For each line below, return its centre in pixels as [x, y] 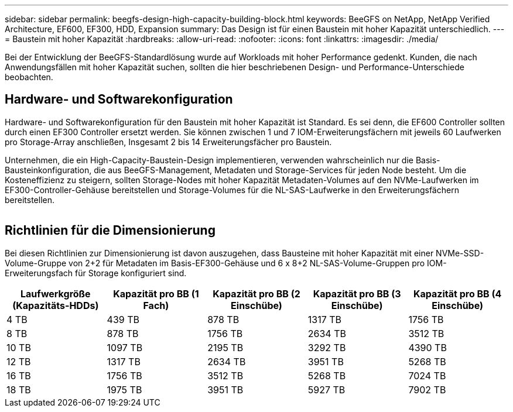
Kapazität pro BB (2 [256, 293]
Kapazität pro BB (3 [357, 293]
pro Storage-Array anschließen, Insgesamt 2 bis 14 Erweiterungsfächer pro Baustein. [168, 142]
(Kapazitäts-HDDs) [56, 305]
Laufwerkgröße [55, 293]
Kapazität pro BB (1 [156, 293]
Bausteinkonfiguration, [48, 170]
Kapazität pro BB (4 [458, 293]
